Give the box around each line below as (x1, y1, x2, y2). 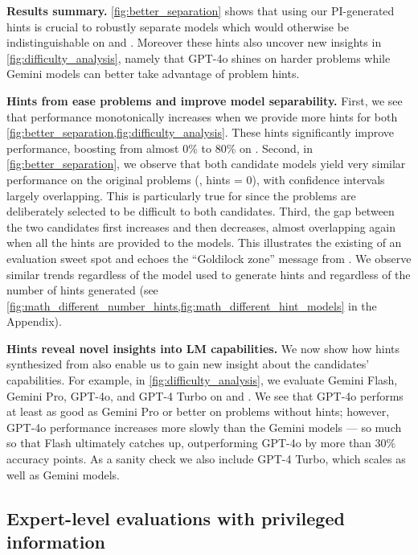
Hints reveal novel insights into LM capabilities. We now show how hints (6, 339, 400, 356)
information (6, 529, 105, 553)
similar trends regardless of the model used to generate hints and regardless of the (6, 265, 411, 282)
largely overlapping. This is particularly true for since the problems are (6, 187, 356, 203)
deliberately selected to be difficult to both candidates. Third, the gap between (6, 203, 395, 220)
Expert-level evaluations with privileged (6, 505, 345, 530)
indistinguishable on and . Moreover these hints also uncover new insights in (6, 34, 382, 51)
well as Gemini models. (6, 466, 121, 483)
